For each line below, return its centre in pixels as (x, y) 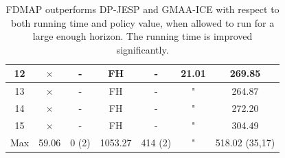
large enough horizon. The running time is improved (142, 36)
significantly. (142, 49)
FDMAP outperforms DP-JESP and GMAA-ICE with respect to (142, 9)
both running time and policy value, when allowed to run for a (142, 22)
